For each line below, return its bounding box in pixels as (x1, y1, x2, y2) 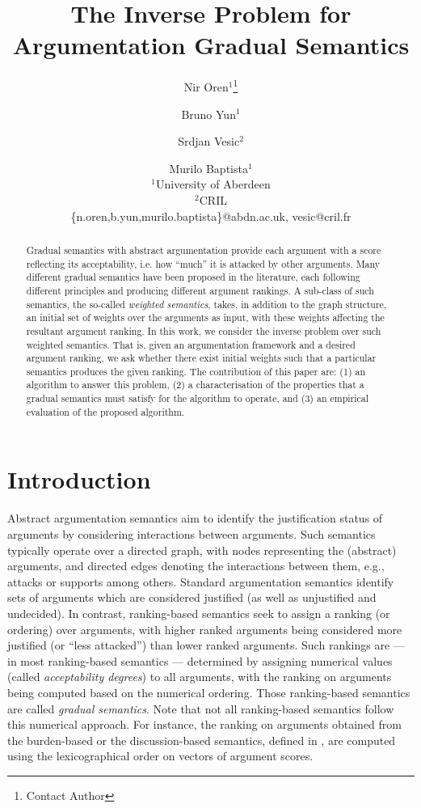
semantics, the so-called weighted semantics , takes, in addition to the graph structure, (26, 297, 387, 311)
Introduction (7, 463, 151, 496)
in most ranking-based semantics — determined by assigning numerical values (7, 652, 393, 669)
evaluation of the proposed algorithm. (26, 404, 185, 418)
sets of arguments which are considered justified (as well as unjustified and (7, 589, 377, 606)
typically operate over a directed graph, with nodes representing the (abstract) (7, 541, 397, 558)
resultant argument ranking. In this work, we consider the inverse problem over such (26, 324, 381, 337)
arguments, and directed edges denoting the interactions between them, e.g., (7, 557, 385, 574)
